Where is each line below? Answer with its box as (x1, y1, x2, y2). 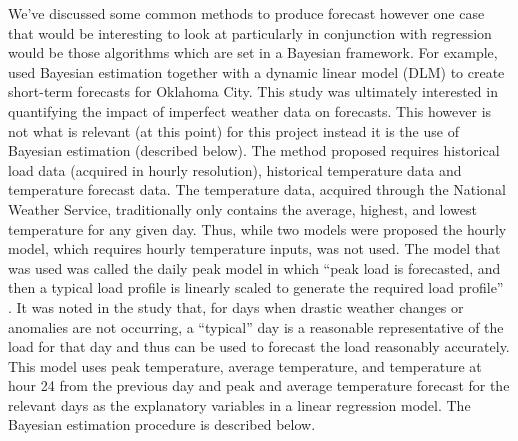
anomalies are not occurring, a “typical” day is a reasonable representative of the (8, 316, 504, 337)
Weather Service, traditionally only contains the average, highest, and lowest (8, 198, 478, 219)
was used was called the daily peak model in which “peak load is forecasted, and (8, 257, 501, 278)
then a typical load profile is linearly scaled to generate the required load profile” (8, 277, 504, 298)
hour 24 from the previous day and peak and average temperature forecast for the (8, 375, 510, 396)
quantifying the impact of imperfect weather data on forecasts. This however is (8, 100, 492, 121)
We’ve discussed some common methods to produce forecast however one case (8, 3, 485, 23)
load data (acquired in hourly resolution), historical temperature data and (8, 159, 462, 180)
